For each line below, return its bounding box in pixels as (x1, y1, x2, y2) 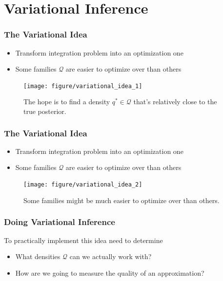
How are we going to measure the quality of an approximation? (15, 267, 204, 278)
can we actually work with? (69, 251, 152, 262)
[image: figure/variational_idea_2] (23, 181, 142, 188)
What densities (15, 251, 61, 262)
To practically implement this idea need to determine (4, 235, 163, 245)
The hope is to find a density (23, 96, 110, 107)
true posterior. (23, 106, 66, 116)
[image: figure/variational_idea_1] (23, 82, 142, 90)
